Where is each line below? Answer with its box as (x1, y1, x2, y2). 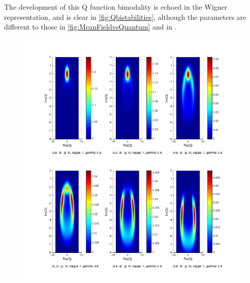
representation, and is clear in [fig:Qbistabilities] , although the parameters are (4, 11, 246, 22)
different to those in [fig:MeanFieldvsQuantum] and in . (4, 21, 177, 32)
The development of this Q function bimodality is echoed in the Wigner (4, 2, 228, 12)
